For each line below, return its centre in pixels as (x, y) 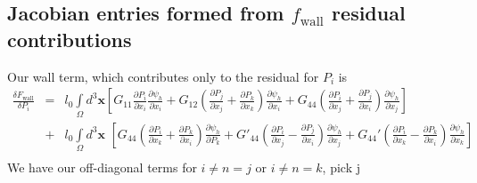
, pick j (341, 167)
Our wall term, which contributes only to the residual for (163, 76)
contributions (70, 39)
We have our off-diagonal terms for (102, 167)
